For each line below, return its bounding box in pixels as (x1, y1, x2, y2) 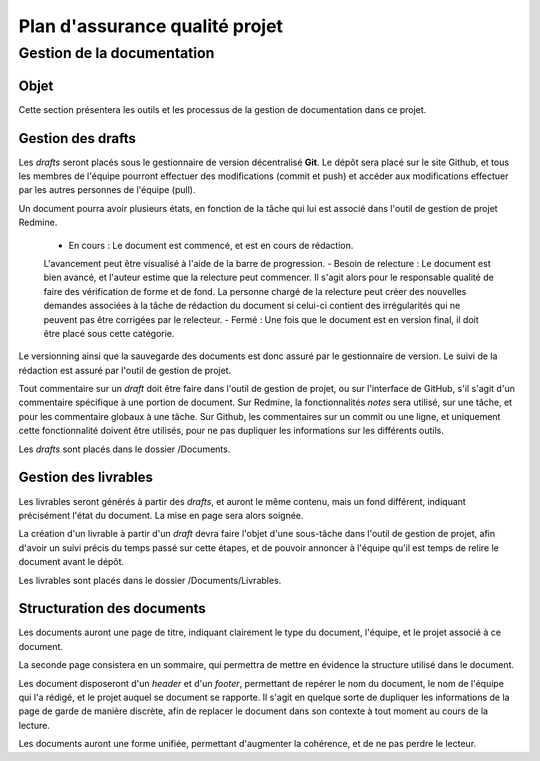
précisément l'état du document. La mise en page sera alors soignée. (18, 509, 304, 521)
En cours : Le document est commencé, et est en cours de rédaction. (68, 239, 354, 251)
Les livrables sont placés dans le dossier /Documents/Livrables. (18, 574, 282, 586)
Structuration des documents (18, 600, 207, 617)
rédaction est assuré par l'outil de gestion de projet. (18, 364, 232, 376)
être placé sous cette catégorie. (43, 327, 175, 339)
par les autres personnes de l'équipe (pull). (18, 184, 196, 196)
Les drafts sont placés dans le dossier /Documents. (18, 443, 231, 455)
